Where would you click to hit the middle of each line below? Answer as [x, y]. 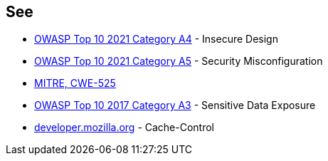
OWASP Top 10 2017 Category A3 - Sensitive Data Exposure [175, 105]
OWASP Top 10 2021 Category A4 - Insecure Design [156, 39]
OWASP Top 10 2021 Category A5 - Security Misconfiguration [179, 61]
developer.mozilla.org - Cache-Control [125, 128]
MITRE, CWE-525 [75, 83]
